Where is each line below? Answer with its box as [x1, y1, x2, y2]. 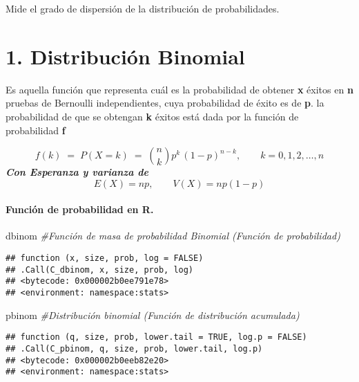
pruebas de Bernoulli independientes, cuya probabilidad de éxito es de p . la [6, 95, 324, 110]
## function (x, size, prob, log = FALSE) [6, 253, 204, 264]
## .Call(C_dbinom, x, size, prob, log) [6, 264, 194, 275]
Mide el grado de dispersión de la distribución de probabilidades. [6, 1, 280, 15]
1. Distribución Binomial [6, 42, 245, 70]
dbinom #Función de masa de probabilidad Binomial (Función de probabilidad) [6, 228, 340, 243]
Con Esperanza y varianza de [6, 165, 149, 179]
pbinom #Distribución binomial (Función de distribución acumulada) [6, 307, 300, 322]
